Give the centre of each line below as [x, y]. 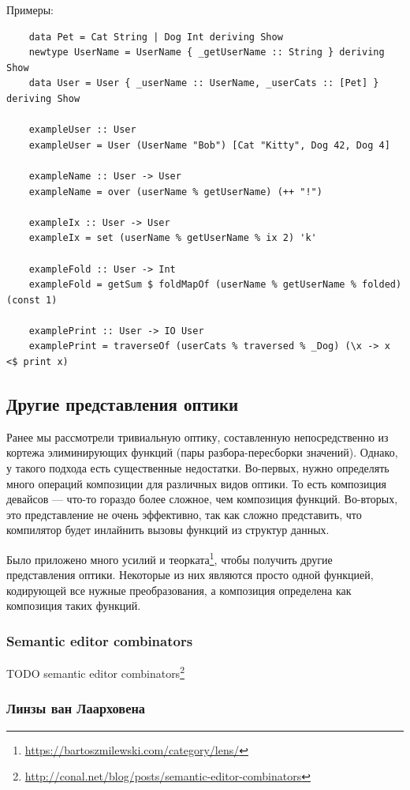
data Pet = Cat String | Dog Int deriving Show [156, 37]
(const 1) [32, 300]
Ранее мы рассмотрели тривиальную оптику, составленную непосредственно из [198, 436]
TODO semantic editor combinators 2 [95, 672]
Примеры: [30, 9]
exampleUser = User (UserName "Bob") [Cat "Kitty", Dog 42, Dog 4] [209, 145]
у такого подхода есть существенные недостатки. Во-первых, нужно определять [198, 468]
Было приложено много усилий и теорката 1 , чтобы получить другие [170, 558]
